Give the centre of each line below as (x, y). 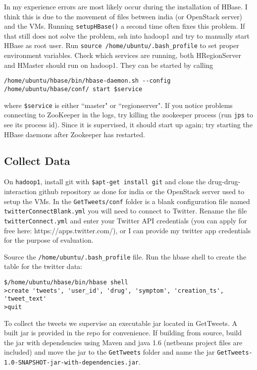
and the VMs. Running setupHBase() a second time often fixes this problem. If (125, 26)
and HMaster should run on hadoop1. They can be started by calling (109, 65)
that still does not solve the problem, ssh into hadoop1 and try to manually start (127, 35)
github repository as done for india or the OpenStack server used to (142, 191)
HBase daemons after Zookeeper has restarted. (75, 134)
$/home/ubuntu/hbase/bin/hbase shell (66, 282)
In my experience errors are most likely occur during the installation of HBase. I (126, 6)
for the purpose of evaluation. (49, 240)
